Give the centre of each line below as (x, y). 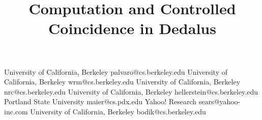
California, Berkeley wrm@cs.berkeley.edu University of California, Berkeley (122, 82)
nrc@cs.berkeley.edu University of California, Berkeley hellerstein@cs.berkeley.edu (131, 91)
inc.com (16, 111)
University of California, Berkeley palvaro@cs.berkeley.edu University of (116, 71)
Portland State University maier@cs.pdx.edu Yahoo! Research (100, 101)
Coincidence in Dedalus (132, 28)
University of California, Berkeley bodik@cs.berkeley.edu (118, 111)
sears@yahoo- (220, 101)
